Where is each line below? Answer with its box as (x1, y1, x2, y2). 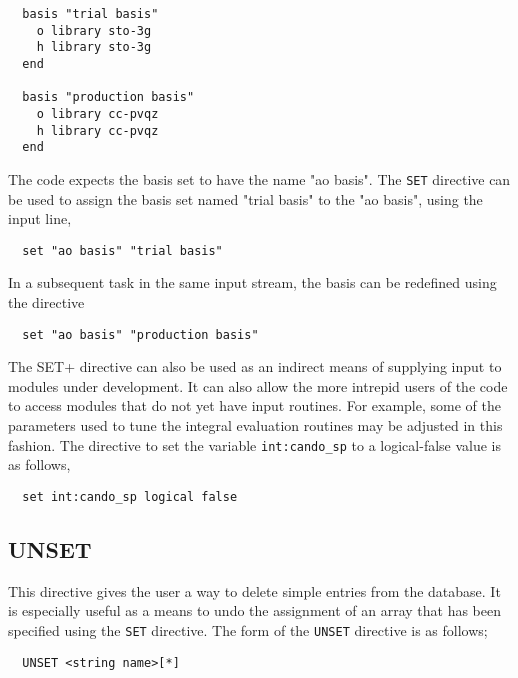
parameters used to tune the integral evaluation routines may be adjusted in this (8, 415, 503, 436)
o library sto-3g (36, 23, 152, 38)
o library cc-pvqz (36, 106, 159, 121)
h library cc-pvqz (36, 123, 159, 138)
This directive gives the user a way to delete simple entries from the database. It (8, 580, 501, 601)
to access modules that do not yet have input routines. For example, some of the (8, 395, 501, 416)
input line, (8, 208, 72, 229)
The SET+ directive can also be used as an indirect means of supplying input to (8, 356, 502, 377)
